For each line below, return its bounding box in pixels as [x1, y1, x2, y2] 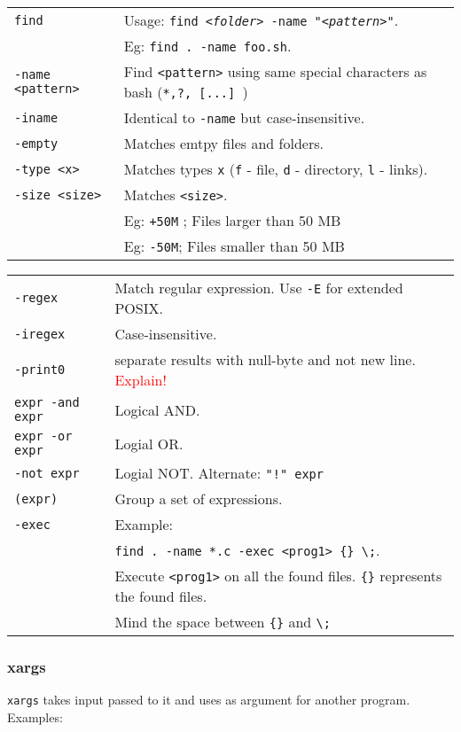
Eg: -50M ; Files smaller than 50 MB [123, 236, 345, 256]
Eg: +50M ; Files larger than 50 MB [123, 210, 341, 230]
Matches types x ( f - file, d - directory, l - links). [123, 159, 428, 179]
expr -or [14, 429, 73, 443]
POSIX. [114, 298, 163, 318]
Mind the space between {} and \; [114, 611, 331, 632]
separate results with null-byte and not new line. [114, 349, 416, 370]
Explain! [114, 370, 167, 390]
